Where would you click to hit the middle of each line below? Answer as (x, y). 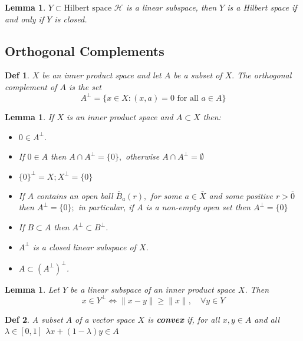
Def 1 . (17, 75)
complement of (31, 86)
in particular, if (106, 207)
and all (267, 319)
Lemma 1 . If (29, 117)
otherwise (143, 156)
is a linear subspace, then (171, 7)
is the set (85, 86)
